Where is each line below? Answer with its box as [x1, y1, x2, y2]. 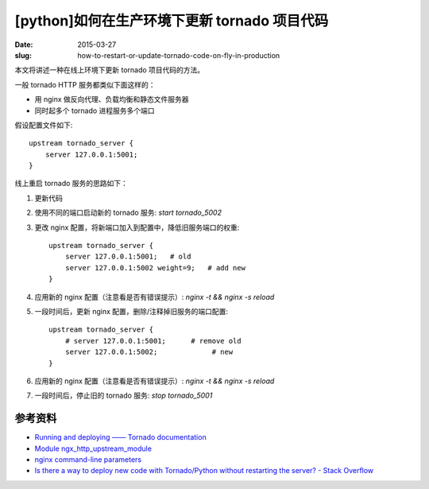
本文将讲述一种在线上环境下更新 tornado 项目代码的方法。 [14, 65, 205, 75]
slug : [14, 50, 32, 60]
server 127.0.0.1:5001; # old [64, 252, 191, 262]
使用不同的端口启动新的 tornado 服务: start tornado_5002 [34, 208, 222, 218]
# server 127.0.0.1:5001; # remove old [64, 336, 242, 345]
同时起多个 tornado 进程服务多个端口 [34, 106, 155, 115]
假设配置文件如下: [14, 120, 73, 130]
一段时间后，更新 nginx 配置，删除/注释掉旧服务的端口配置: [34, 306, 229, 316]
